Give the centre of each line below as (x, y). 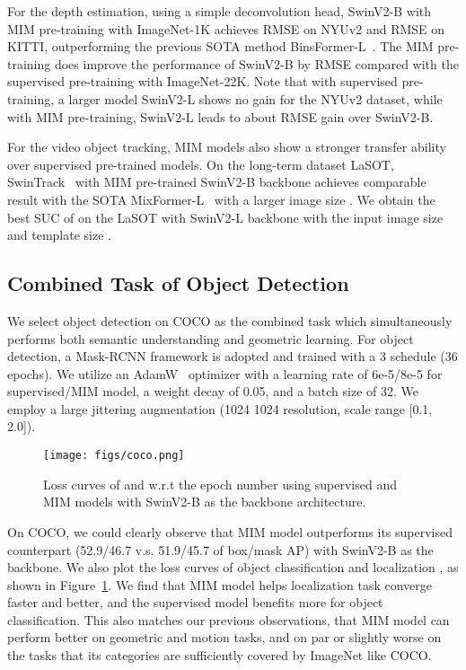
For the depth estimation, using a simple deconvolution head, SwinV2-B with (220, 11)
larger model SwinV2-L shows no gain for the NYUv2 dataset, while (255, 98)
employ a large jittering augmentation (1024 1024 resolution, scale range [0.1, (220, 408)
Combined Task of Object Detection (178, 283)
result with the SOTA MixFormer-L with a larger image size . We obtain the (221, 199)
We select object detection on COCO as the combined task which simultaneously (230, 320)
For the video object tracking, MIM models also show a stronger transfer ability (227, 147)
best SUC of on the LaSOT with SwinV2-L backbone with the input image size (225, 217)
